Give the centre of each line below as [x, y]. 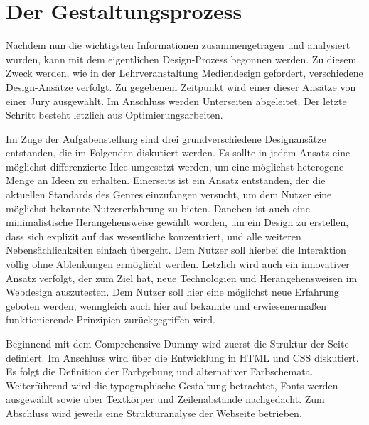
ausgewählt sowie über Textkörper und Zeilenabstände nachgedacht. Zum [165, 399]
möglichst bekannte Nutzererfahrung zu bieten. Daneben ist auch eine [158, 208]
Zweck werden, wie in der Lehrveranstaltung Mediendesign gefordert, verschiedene [184, 73]
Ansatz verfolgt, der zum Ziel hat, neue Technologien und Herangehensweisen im [182, 278]
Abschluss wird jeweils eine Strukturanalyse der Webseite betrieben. [154, 413]
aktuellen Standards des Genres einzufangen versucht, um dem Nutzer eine [169, 194]
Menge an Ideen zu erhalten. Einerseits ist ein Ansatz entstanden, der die [166, 180]
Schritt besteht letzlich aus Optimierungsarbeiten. [114, 115]
